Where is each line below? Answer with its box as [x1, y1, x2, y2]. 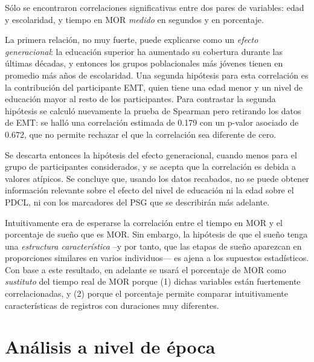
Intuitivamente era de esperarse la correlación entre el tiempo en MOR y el [5, 216, 283, 228]
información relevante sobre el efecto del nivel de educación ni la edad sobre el [5, 184, 294, 196]
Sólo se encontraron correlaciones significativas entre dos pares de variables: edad [5, 1, 304, 13]
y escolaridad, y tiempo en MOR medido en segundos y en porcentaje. [5, 13, 264, 25]
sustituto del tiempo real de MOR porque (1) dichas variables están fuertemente [5, 275, 301, 288]
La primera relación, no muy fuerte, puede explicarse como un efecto [5, 33, 258, 46]
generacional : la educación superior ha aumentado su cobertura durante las [5, 45, 283, 57]
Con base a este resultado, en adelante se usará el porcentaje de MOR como [5, 263, 286, 276]
